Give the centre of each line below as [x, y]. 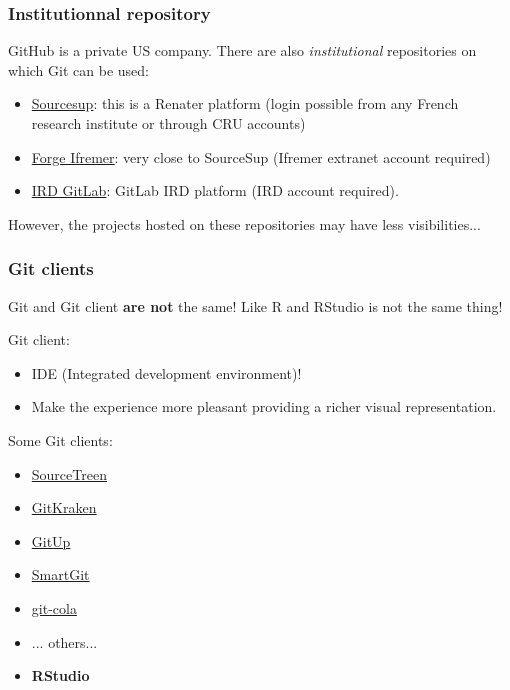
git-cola [54, 607]
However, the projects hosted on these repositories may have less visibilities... [244, 223]
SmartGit [60, 574]
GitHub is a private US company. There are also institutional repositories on [242, 50]
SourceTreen [69, 473]
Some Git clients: [60, 439]
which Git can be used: [78, 69]
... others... [64, 641]
